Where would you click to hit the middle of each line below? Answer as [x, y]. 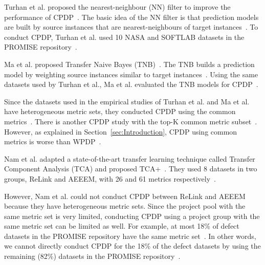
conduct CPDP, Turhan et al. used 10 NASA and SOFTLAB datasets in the [124, 37]
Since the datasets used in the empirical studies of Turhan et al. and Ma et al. [127, 101]
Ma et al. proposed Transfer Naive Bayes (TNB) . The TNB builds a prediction [129, 64]
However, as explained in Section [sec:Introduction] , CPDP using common [121, 131]
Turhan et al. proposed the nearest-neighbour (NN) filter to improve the [117, 7]
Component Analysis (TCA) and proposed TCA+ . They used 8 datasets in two [131, 169]
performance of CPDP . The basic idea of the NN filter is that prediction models [131, 17]
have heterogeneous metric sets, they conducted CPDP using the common [120, 111]
